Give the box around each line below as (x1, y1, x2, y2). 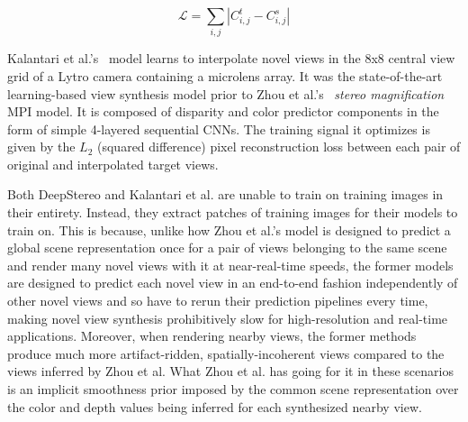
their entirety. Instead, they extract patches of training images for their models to (7, 203, 458, 222)
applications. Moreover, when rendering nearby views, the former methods (7, 326, 417, 345)
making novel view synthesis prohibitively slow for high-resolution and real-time (7, 308, 448, 327)
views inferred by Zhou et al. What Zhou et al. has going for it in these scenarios (7, 362, 454, 381)
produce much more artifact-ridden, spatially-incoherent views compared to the (7, 344, 445, 362)
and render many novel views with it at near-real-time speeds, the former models (7, 255, 454, 274)
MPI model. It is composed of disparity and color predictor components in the (7, 102, 439, 121)
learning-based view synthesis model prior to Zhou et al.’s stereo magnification (7, 84, 445, 103)
